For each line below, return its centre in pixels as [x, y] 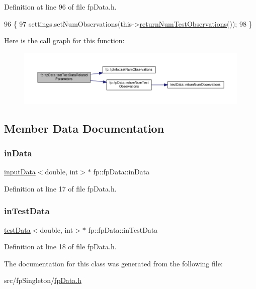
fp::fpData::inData [121, 172]
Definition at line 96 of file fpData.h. [60, 7]
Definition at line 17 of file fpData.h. [60, 188]
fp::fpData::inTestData [123, 229]
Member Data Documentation [84, 128]
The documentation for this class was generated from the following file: [113, 263]
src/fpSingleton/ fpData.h [43, 280]
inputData [20, 172]
